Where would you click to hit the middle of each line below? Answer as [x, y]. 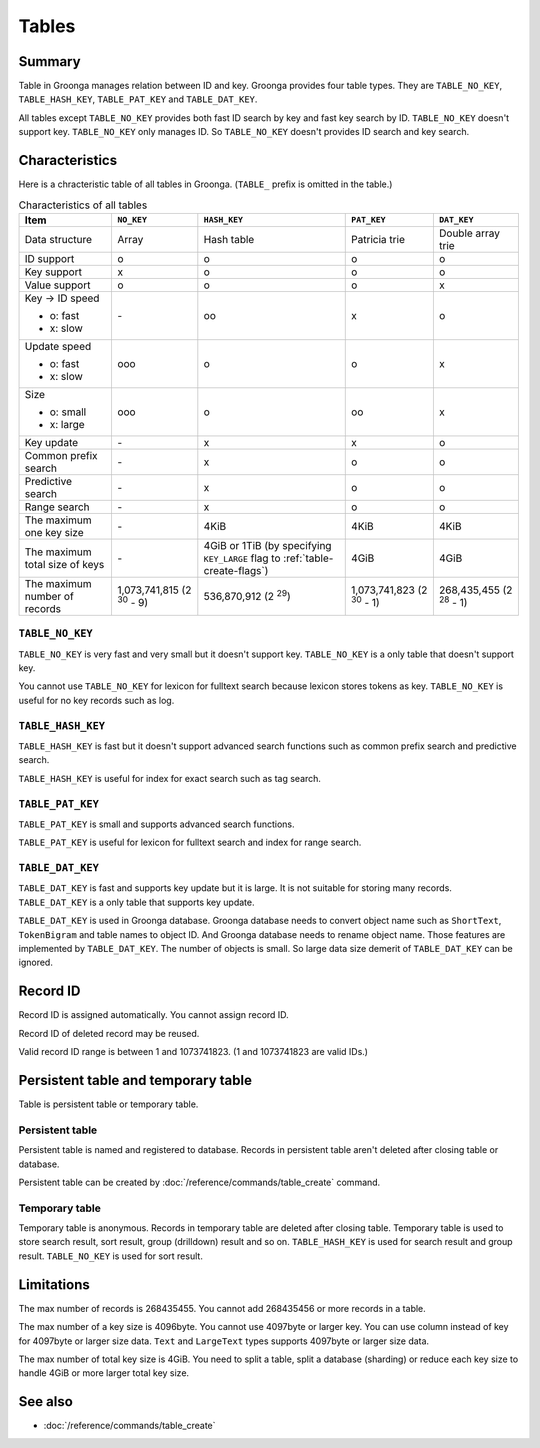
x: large [67, 424]
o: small [68, 412]
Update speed [58, 346]
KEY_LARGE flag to [242, 558]
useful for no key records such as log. [96, 700]
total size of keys [64, 564]
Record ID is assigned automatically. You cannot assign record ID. [153, 1015]
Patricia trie [378, 239]
